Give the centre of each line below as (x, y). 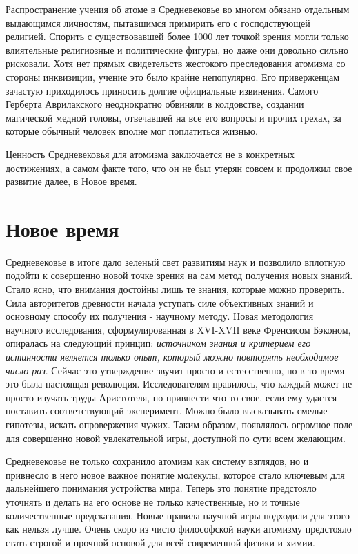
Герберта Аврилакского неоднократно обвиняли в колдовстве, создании (155, 104)
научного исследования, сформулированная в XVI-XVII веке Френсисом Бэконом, (178, 329)
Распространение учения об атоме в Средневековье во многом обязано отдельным (178, 9)
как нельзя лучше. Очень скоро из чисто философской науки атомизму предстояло (179, 529)
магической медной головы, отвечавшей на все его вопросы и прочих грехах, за (173, 117)
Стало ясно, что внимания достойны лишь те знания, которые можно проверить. (175, 289)
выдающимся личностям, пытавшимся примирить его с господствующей (158, 22)
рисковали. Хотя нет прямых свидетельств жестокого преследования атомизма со (176, 63)
